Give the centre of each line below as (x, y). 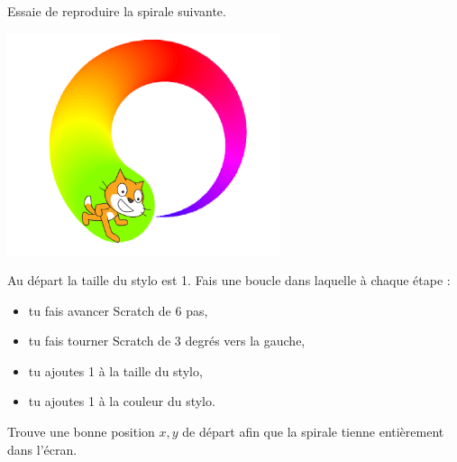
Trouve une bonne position (81, 432)
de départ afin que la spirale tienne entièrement (313, 432)
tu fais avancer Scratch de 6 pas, (118, 310)
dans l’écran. (42, 449)
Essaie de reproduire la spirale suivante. (117, 11)
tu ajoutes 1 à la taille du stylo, (115, 370)
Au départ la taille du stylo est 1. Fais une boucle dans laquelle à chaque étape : (229, 280)
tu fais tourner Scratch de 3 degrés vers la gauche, (167, 341)
